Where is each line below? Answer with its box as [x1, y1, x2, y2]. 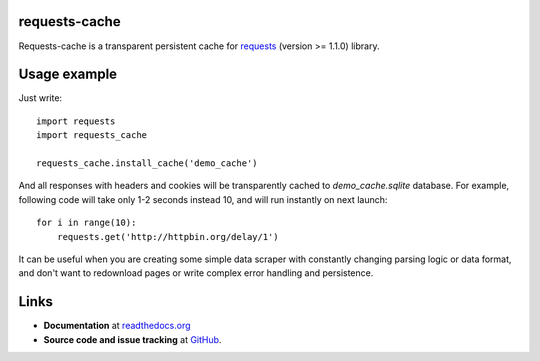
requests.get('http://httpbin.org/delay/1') [56, 231, 279, 242]
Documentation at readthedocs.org [43, 320, 191, 332]
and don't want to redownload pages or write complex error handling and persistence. [18, 267, 374, 279]
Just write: [18, 92, 63, 104]
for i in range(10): [36, 217, 137, 229]
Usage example [18, 66, 118, 83]
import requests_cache [36, 130, 148, 141]
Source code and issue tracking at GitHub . [43, 333, 222, 345]
